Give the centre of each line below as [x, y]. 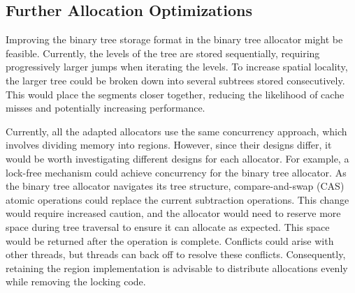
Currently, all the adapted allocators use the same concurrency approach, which [176, 131]
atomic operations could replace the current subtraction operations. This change [177, 199]
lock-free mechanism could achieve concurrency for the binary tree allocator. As [176, 172]
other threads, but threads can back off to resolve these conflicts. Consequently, [176, 254]
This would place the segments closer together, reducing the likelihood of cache [175, 94]
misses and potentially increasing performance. [106, 108]
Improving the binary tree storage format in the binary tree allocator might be [174, 39]
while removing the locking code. [76, 281]
